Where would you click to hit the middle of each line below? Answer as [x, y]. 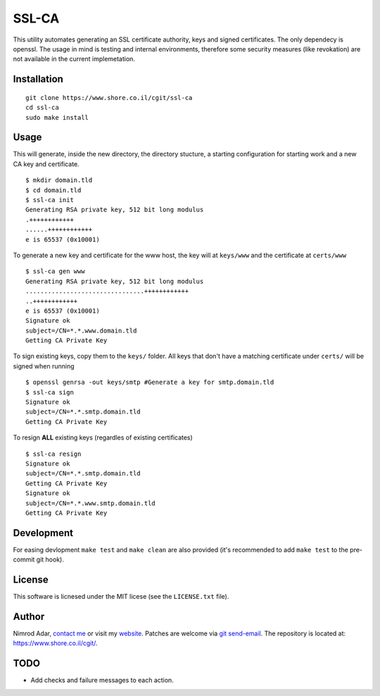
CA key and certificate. [46, 164]
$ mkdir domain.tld [59, 180]
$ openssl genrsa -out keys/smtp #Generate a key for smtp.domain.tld [150, 383]
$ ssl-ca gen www [55, 272]
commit [24, 559]
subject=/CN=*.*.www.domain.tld [81, 330]
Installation [38, 79]
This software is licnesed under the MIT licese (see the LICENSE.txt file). [121, 597]
